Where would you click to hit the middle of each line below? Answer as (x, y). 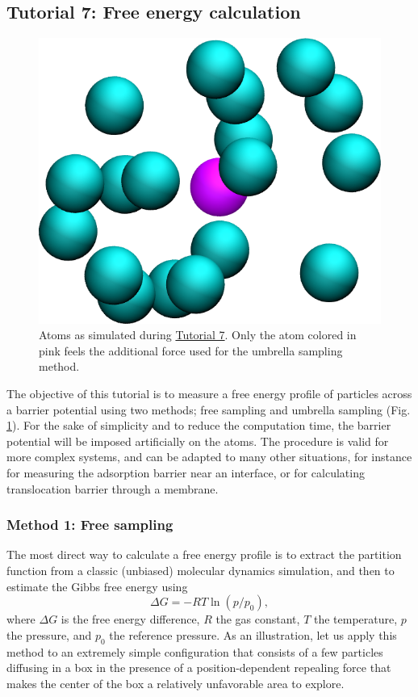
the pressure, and (49, 634)
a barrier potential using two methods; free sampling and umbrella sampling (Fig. (209, 409)
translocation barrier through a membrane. (113, 488)
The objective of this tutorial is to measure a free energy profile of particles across (209, 394)
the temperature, (355, 619)
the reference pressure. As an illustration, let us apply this (253, 634)
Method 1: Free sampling (90, 525)
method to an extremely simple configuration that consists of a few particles (195, 651)
